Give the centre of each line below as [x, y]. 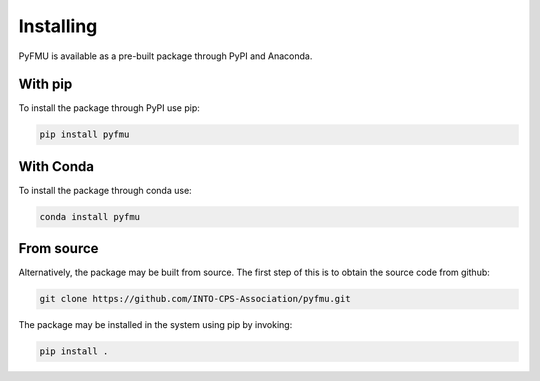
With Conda [56, 166]
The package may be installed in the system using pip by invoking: [155, 325]
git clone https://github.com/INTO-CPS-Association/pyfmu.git [195, 299]
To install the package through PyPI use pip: [109, 108]
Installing [58, 26]
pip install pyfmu [84, 134]
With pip [45, 84]
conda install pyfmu [89, 216]
